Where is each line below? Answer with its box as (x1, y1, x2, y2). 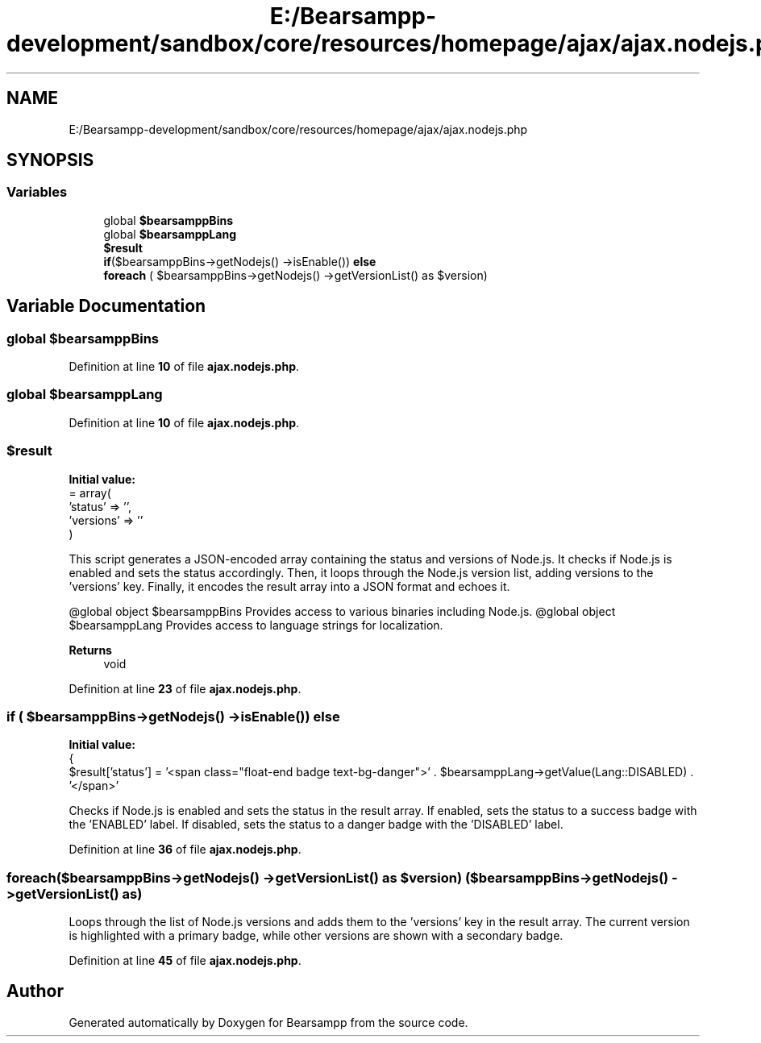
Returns (69, 642, 112, 657)
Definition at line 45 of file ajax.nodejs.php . (69, 954, 301, 968)
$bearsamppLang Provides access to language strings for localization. (69, 617, 443, 632)
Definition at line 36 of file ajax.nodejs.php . (69, 842, 301, 857)
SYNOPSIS (6, 150, 94, 171)
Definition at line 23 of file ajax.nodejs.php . (69, 681, 301, 696)
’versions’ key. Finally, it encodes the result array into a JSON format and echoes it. (69, 579, 510, 593)
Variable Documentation (6, 296, 206, 317)
